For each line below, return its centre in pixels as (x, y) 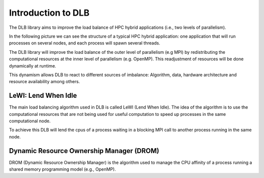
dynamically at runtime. (33, 66)
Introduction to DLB (49, 13)
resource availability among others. (44, 82)
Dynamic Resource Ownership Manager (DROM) (84, 151)
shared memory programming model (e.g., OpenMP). (62, 169)
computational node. (30, 121)
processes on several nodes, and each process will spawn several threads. (85, 43)
